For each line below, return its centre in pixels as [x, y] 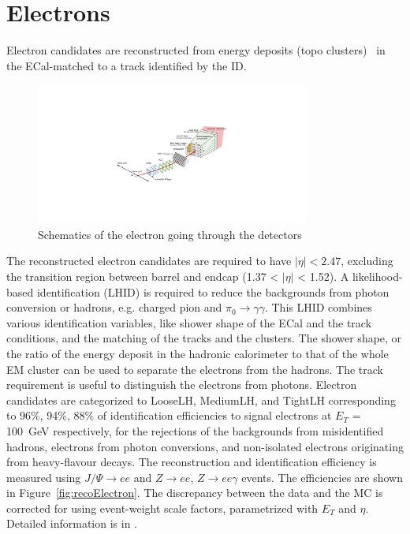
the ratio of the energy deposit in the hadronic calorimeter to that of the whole [198, 353]
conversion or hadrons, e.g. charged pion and [114, 307]
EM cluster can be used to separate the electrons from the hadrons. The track [195, 369]
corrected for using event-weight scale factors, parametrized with [162, 508]
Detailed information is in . [72, 523]
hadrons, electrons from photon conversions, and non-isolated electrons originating [205, 446]
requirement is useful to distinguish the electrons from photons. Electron [182, 385]
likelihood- [377, 276]
